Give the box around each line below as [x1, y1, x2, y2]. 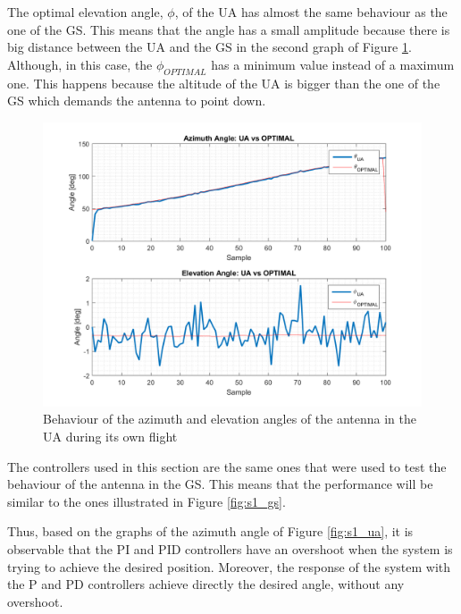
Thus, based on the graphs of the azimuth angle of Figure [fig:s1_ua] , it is [7, 522, 414, 541]
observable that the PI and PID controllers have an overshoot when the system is [7, 539, 453, 558]
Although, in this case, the [7, 55, 153, 73]
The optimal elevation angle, [7, 3, 163, 21]
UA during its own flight [43, 426, 178, 445]
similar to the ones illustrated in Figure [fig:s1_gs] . [7, 492, 286, 510]
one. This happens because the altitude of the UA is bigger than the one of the [7, 73, 440, 92]
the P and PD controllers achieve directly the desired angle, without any [7, 575, 405, 593]
